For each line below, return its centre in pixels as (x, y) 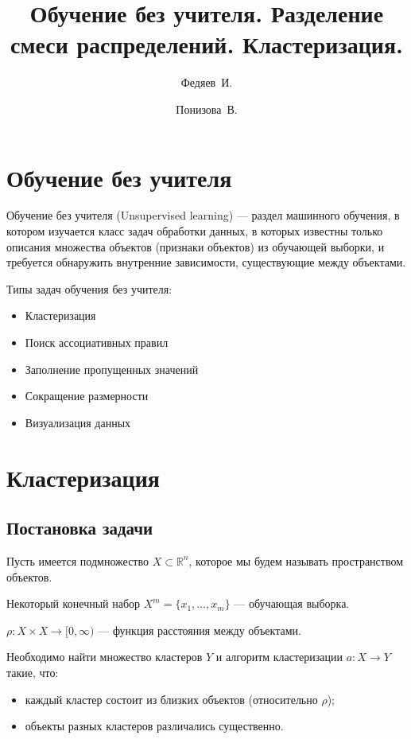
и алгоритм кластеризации (279, 657)
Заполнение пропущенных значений (112, 369)
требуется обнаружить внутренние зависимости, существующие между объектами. (206, 262)
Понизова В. (207, 109)
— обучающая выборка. (292, 603)
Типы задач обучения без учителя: (89, 288)
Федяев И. (207, 82)
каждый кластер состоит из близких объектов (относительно (171, 699)
